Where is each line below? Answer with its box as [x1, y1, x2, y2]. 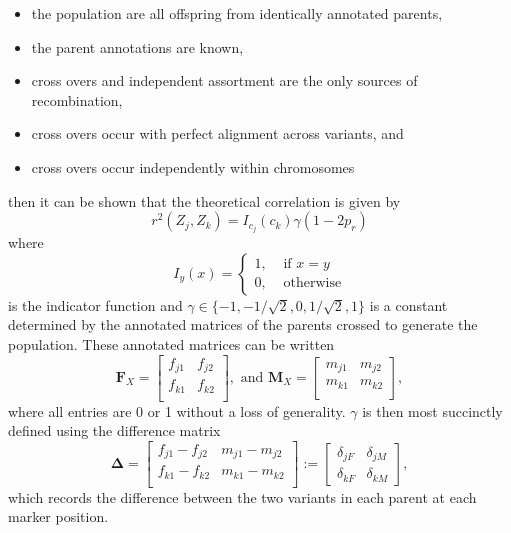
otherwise [283, 276, 342, 291]
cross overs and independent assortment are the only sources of [31, 70, 418, 91]
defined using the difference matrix [8, 420, 221, 441]
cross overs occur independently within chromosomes [31, 156, 355, 177]
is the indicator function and [8, 294, 183, 315]
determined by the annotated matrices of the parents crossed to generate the [8, 314, 478, 335]
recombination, [31, 89, 123, 110]
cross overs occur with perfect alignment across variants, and [31, 123, 404, 144]
